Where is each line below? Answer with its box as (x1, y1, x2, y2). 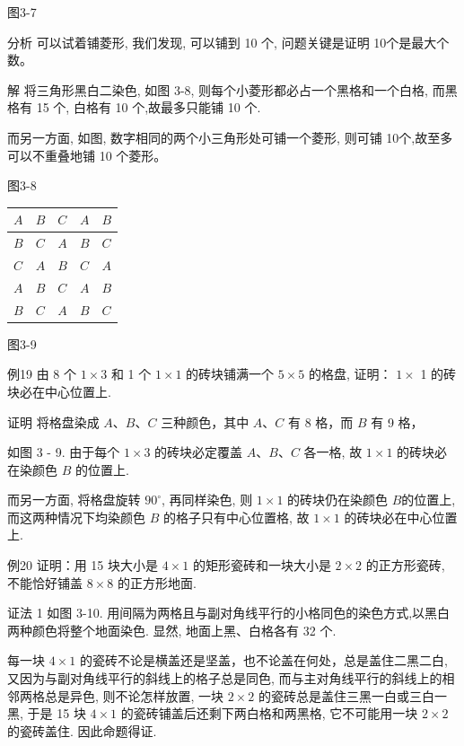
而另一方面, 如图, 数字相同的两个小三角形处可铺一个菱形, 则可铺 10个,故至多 (7, 127, 453, 146)
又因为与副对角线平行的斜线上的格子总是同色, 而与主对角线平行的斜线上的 (7, 669, 442, 688)
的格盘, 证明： (308, 364, 392, 383)
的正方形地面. (117, 573, 197, 592)
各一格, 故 (303, 443, 363, 461)
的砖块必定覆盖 (154, 443, 243, 461)
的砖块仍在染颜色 (287, 490, 389, 509)
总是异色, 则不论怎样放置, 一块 (44, 686, 224, 705)
